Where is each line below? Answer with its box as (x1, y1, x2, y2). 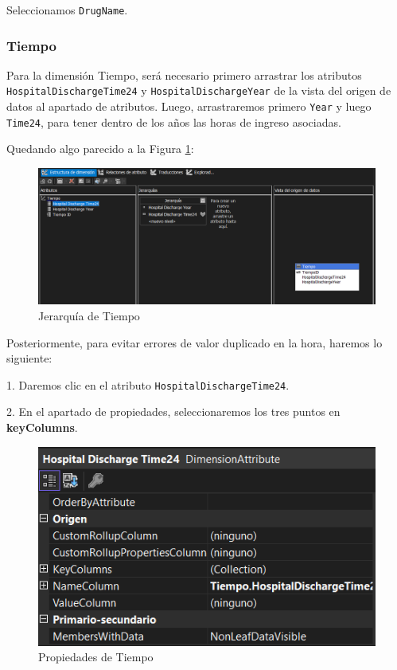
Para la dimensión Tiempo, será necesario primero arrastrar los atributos (6, 66, 362, 83)
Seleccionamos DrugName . (6, 2, 128, 18)
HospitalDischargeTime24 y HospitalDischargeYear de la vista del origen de (6, 82, 391, 99)
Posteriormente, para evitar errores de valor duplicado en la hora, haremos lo (6, 334, 383, 351)
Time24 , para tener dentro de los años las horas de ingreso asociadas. (6, 113, 341, 130)
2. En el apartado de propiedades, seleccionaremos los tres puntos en (6, 403, 341, 420)
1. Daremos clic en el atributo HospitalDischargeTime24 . (6, 376, 290, 393)
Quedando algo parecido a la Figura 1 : (6, 140, 194, 157)
